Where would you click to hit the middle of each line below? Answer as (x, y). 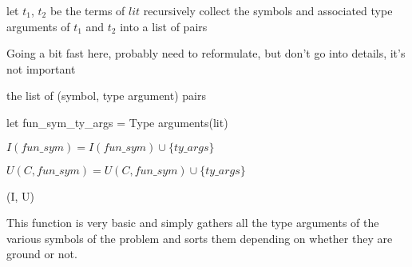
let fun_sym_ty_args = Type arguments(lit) (117, 122)
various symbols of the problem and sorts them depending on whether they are (200, 238)
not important (41, 68)
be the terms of (87, 10)
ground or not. (42, 254)
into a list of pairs (164, 26)
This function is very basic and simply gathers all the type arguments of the (193, 223)
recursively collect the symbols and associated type (268, 10)
